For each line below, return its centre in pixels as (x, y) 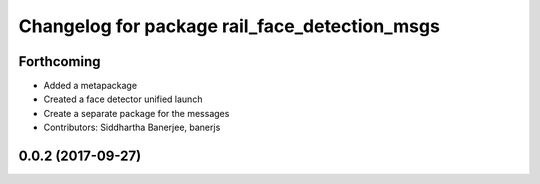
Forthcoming (59, 61)
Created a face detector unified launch (123, 99)
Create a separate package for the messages (136, 113)
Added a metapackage (90, 86)
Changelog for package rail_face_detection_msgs (229, 26)
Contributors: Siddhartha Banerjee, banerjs (132, 127)
